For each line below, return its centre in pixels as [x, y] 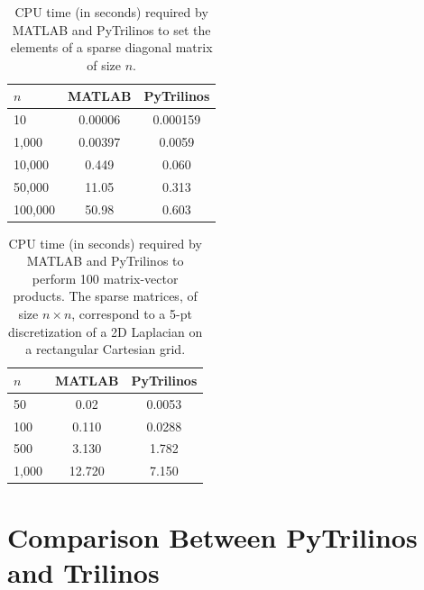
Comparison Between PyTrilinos [212, 536]
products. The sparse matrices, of [105, 296]
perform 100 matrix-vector [105, 278]
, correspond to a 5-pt [132, 314]
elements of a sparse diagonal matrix [111, 47]
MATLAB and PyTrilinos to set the [111, 29]
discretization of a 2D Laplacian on [106, 331]
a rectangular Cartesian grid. [106, 349]
